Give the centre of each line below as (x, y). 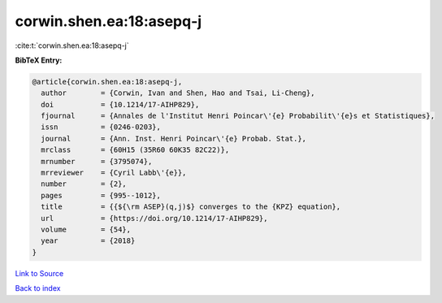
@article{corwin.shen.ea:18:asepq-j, (107, 82)
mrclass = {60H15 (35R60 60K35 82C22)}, (135, 150)
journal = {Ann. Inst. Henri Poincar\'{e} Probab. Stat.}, (174, 139)
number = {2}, (84, 184)
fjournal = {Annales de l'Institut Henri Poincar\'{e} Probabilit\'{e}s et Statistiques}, (238, 116)
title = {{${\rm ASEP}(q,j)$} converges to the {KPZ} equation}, (191, 207)
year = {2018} (88, 241)
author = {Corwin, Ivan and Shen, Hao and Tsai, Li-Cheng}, (178, 93)
